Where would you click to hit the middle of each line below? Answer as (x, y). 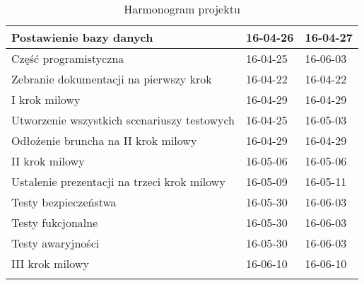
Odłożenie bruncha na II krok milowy (104, 140)
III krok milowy (50, 263)
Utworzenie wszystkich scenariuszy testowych (123, 120)
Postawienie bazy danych (82, 37)
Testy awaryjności (55, 243)
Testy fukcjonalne (55, 222)
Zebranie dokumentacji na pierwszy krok (112, 79)
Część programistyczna (68, 58)
